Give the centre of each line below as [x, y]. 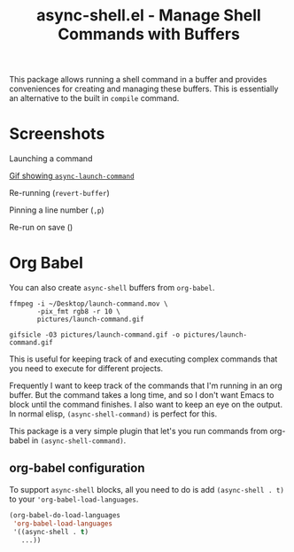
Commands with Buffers [149, 34]
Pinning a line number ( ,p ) [57, 210]
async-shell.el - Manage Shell [149, 16]
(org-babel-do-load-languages [65, 515]
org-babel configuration [77, 468]
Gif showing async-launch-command [72, 176]
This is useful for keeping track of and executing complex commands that [143, 359]
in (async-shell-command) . [79, 440]
